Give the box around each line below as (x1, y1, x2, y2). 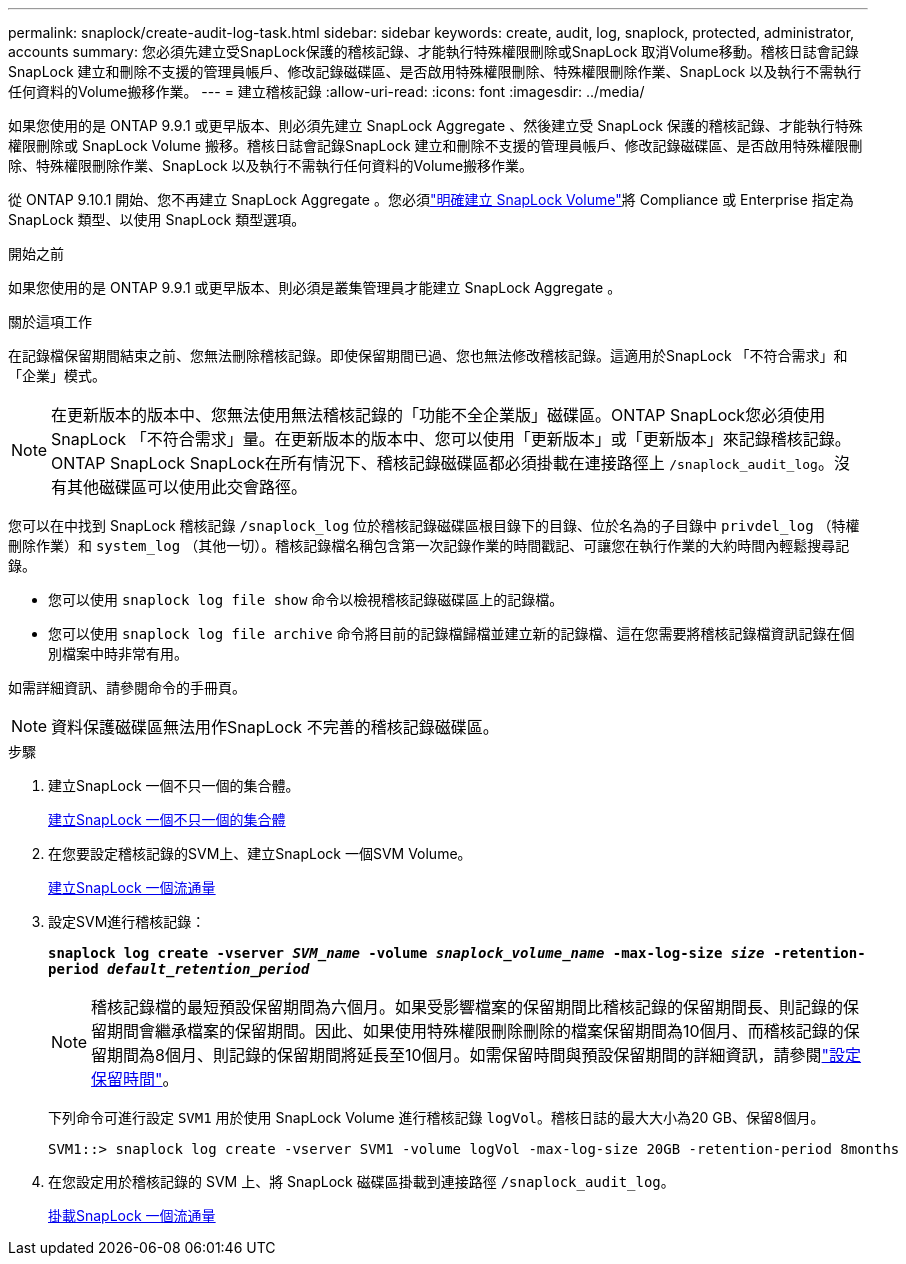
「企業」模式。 (8, 367, 106, 384)
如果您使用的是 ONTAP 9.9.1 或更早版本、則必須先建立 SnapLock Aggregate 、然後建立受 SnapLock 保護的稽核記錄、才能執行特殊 (8, 117, 863, 134)
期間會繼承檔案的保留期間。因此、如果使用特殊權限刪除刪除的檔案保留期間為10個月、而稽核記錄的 (107, 1021, 844, 1041)
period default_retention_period (48, 961, 310, 977)
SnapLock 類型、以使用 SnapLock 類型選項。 (8, 211, 306, 228)
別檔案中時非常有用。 (48, 645, 188, 662)
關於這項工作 (8, 313, 92, 330)
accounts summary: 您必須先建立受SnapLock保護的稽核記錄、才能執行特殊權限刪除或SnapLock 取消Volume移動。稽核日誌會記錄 (8, 43, 859, 60)
